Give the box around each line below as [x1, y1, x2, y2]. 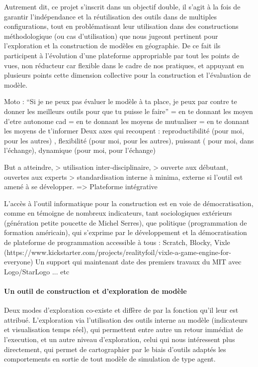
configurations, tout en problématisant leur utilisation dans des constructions [4, 21, 239, 31]
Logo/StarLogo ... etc [4, 266, 70, 276]
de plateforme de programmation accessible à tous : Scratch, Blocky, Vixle [4, 237, 230, 247]
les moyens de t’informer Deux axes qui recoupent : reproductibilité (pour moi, [4, 125, 244, 136]
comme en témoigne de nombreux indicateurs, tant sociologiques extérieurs [4, 208, 232, 218]
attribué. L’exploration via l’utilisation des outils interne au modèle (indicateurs [4, 314, 248, 325]
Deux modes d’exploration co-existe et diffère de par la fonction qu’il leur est [4, 305, 239, 315]
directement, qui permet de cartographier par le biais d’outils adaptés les [4, 344, 226, 354]
